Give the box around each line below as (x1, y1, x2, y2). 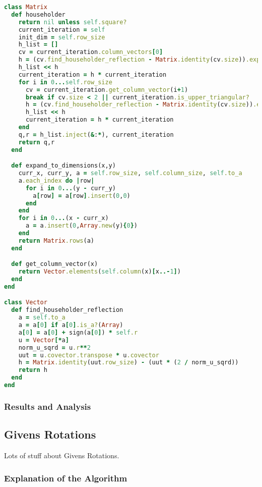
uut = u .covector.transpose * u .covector (18, 351, 159, 359)
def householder (11, 11, 65, 18)
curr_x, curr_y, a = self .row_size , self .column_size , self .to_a (18, 170, 242, 177)
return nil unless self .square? (18, 18, 127, 26)
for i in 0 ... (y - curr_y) (25, 184, 116, 192)
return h (18, 366, 47, 374)
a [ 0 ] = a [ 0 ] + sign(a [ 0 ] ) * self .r (18, 329, 138, 336)
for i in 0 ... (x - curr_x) (18, 214, 109, 222)
